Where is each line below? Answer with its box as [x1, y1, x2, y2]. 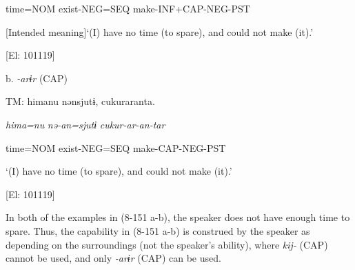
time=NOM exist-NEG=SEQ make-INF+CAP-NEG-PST [6, 1, 250, 15]
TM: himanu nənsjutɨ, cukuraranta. [6, 94, 155, 108]
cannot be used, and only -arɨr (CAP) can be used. [6, 251, 221, 265]
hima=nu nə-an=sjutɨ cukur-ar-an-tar [6, 117, 165, 131]
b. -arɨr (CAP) [6, 70, 68, 85]
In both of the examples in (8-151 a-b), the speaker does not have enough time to [6, 210, 350, 224]
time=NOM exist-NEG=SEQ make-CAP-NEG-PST [6, 140, 226, 155]
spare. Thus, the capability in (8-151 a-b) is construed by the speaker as [6, 223, 310, 238]
